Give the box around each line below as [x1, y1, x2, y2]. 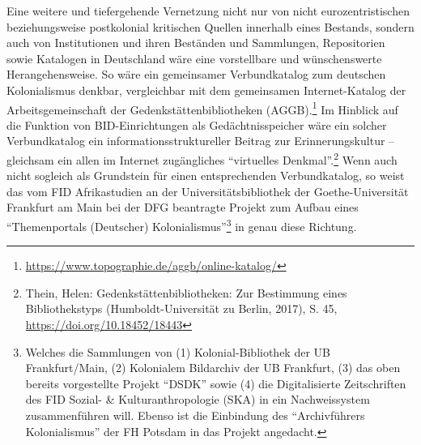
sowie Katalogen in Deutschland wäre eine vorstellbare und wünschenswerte [6, 49, 382, 66]
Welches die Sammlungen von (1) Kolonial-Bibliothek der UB [25, 343, 330, 360]
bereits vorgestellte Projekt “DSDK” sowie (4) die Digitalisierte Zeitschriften [25, 374, 406, 392]
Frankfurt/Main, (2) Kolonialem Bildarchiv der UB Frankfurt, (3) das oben [25, 359, 401, 376]
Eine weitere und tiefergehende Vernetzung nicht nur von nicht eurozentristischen [6, 2, 410, 19]
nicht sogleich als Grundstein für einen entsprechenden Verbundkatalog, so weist [6, 167, 405, 184]
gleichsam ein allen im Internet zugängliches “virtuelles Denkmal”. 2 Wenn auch [6, 149, 398, 168]
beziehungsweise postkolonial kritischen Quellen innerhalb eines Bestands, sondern [6, 18, 415, 35]
